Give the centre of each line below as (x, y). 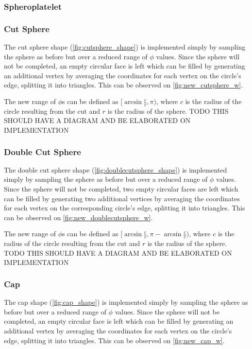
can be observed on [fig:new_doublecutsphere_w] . (78, 217)
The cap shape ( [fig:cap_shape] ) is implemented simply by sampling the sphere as (126, 302)
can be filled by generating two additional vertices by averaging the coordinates (122, 198)
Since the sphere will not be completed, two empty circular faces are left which (121, 189)
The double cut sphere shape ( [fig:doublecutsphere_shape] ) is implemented (116, 169)
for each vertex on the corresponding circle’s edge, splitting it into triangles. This (125, 208)
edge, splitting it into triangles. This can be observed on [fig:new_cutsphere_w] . (124, 85)
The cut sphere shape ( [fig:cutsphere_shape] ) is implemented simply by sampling (125, 47)
